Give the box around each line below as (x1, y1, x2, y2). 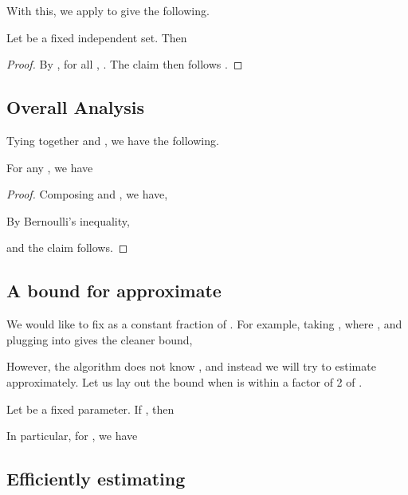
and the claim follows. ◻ (6, 239, 128, 256)
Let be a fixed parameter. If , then (6, 400, 175, 417)
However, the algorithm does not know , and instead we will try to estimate (6, 358, 376, 375)
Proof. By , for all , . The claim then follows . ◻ (6, 56, 243, 73)
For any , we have (6, 159, 93, 175)
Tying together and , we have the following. (6, 132, 219, 148)
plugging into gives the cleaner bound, (6, 331, 193, 348)
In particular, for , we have (6, 427, 138, 444)
